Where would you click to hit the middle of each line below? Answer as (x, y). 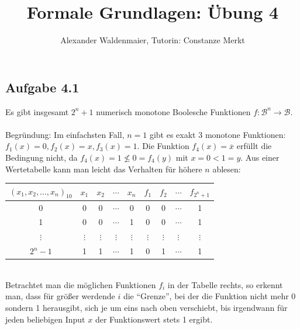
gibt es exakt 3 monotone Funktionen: (218, 134)
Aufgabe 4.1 (42, 87)
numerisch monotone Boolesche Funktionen (173, 111)
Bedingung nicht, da (42, 157)
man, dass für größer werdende (60, 296)
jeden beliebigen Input (45, 319)
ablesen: (227, 169)
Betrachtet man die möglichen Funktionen (81, 284)
